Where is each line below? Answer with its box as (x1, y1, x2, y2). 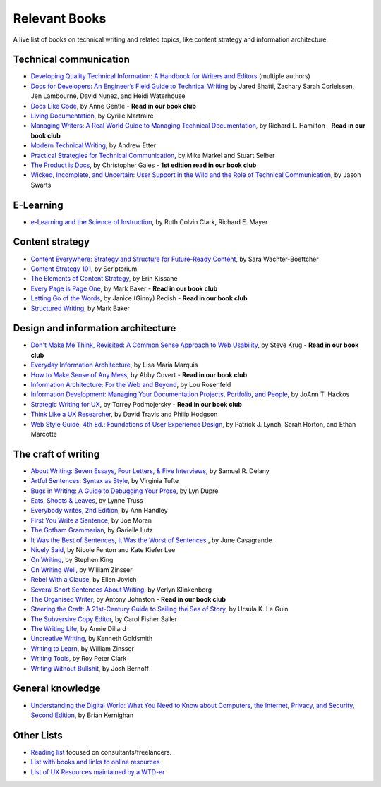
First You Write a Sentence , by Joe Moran (30, 515, 152, 525)
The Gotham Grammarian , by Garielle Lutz (30, 526, 153, 535)
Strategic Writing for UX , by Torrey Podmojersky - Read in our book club (30, 400, 243, 408)
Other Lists (13, 729, 63, 741)
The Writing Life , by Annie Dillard (30, 625, 127, 633)
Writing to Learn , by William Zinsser (30, 644, 134, 652)
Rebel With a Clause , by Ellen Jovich (30, 575, 137, 584)
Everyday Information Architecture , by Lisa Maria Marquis (30, 360, 198, 370)
